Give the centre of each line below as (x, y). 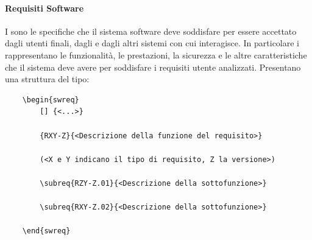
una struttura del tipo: (47, 79)
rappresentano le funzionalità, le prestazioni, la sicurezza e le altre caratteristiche (156, 55)
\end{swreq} (46, 231)
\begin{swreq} (51, 100)
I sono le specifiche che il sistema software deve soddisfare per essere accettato (151, 31)
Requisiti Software (44, 8)
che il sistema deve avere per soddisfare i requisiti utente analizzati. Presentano (153, 67)
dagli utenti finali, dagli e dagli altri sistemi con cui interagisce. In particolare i (152, 43)
